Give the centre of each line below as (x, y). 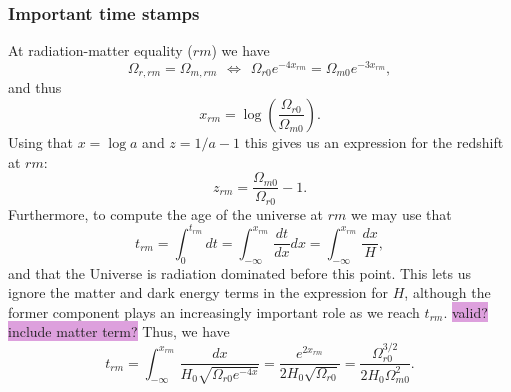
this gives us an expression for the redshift (374, 141)
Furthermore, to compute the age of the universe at (166, 213)
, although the (447, 292)
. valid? (465, 311)
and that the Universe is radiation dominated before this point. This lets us (239, 272)
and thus (35, 87)
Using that (41, 141)
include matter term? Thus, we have (119, 331)
